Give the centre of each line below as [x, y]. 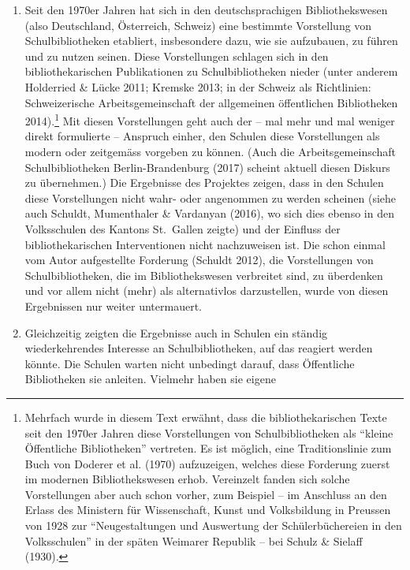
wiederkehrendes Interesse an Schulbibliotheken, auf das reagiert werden [199, 348]
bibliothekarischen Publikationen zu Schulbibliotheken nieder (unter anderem [211, 71]
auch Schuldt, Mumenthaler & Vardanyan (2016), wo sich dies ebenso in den [209, 213]
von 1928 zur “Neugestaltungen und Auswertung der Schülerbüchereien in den [213, 525]
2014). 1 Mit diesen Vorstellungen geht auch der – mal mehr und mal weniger [210, 119]
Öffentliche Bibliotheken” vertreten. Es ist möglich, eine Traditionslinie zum [208, 448]
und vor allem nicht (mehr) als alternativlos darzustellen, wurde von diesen [207, 291]
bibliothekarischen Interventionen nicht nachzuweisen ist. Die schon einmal [205, 244]
